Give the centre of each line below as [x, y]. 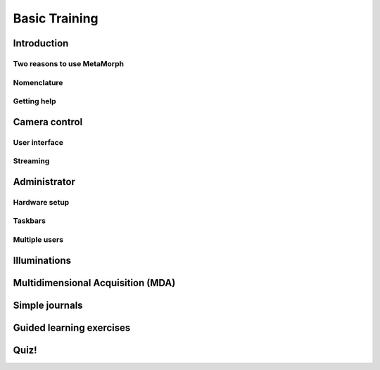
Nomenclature [38, 82]
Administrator [44, 182]
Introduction [41, 43]
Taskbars [29, 221]
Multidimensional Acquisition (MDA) [94, 282]
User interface [38, 142]
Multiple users [38, 239]
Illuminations [42, 260]
